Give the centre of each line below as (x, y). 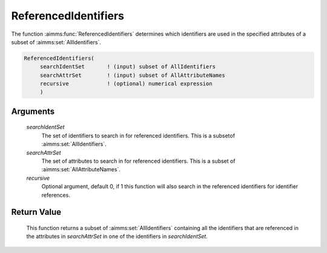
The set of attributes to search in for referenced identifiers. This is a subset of (138, 161)
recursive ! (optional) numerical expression (126, 84)
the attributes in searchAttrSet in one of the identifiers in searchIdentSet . (117, 237)
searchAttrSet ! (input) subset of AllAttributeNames (132, 75)
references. (56, 195)
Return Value (36, 212)
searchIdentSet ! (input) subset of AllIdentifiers (128, 67)
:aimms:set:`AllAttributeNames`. (81, 169)
